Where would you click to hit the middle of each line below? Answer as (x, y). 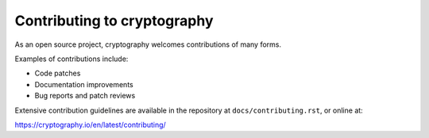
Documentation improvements (84, 84)
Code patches (58, 73)
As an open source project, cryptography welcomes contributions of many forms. (148, 44)
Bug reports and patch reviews (85, 96)
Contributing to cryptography (114, 21)
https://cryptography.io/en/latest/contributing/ (90, 125)
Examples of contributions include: (71, 59)
